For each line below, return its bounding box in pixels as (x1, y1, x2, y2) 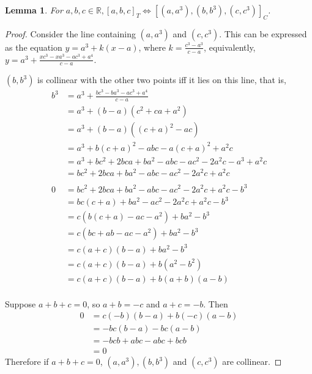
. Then (203, 297, 228, 310)
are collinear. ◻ (222, 355, 282, 368)
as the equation (5, 40, 62, 53)
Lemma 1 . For (5, 4, 63, 16)
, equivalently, (204, 40, 256, 53)
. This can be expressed (219, 27, 307, 40)
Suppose (5, 297, 36, 310)
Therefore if (5, 355, 49, 368)
